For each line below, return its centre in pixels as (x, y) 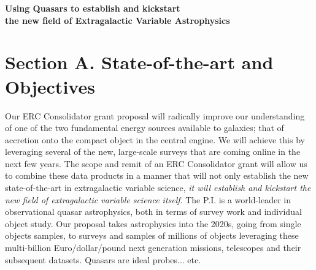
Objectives (50, 86)
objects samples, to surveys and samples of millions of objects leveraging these (152, 235)
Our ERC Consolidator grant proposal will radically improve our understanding (155, 115)
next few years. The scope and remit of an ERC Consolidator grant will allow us (156, 163)
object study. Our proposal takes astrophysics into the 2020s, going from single (153, 223)
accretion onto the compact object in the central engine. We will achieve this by (155, 139)
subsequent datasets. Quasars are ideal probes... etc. (103, 259)
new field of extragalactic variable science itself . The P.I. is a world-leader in (148, 199)
